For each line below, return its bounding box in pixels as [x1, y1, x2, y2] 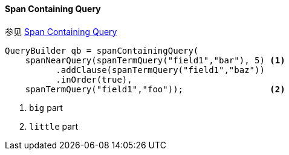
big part [29, 102, 63, 113]
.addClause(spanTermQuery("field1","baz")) [56, 65, 265, 75]
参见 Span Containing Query [5, 26, 117, 37]
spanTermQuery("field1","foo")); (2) [25, 84, 285, 94]
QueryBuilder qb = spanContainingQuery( [5, 45, 199, 55]
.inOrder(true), [56, 74, 132, 84]
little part [29, 121, 79, 131]
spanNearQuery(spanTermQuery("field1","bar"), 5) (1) [25, 55, 285, 65]
